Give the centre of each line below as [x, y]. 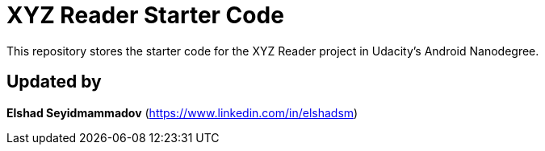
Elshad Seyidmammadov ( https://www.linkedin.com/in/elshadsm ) [182, 112]
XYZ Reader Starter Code [145, 15]
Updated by [54, 82]
